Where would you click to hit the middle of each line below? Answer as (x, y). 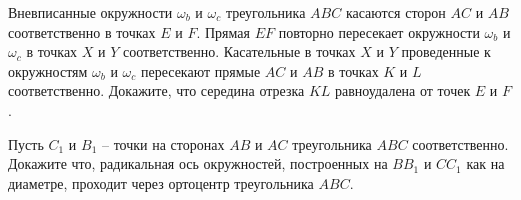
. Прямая (223, 31)
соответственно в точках (82, 31)
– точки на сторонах (163, 143)
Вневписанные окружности (90, 12)
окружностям (48, 70)
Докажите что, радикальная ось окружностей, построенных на (198, 163)
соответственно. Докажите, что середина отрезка (156, 90)
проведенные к (446, 51)
